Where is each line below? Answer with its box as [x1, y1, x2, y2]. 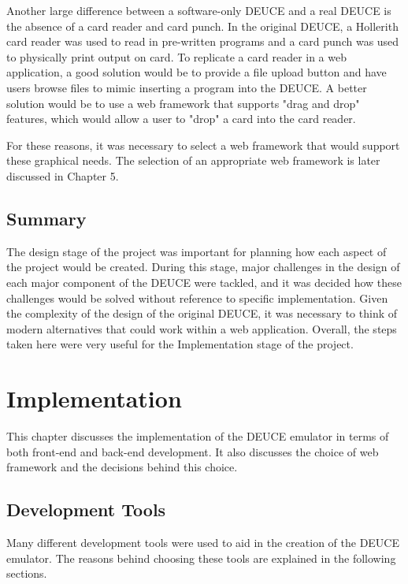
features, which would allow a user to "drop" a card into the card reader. [6, 110, 356, 127]
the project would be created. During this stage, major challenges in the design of [6, 259, 400, 275]
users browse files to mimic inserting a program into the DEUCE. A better [6, 79, 367, 95]
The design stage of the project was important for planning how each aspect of [6, 243, 387, 259]
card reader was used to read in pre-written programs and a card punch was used [6, 33, 399, 50]
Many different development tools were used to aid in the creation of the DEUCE [6, 534, 399, 550]
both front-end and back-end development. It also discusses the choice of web [6, 443, 379, 459]
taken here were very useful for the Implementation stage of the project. [6, 336, 354, 352]
